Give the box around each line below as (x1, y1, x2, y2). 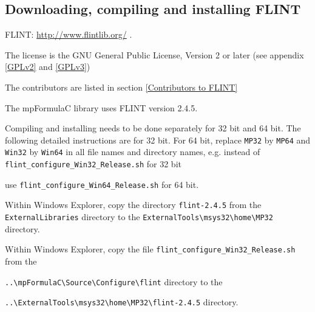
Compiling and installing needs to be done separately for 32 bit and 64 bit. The (5, 122, 301, 134)
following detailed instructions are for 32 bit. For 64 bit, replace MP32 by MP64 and (5, 133, 311, 146)
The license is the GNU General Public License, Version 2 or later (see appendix (5, 48, 304, 61)
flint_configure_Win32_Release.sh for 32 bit (5, 158, 181, 170)
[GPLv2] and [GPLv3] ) (5, 60, 90, 73)
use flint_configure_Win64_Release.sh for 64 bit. (5, 178, 199, 190)
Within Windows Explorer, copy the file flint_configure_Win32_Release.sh (5, 243, 296, 255)
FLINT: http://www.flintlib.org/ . (5, 28, 132, 41)
